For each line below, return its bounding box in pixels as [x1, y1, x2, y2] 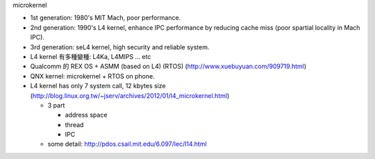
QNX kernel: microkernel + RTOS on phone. [30, 72, 156, 80]
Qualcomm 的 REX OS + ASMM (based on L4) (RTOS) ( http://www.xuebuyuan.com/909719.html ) [30, 62, 307, 71]
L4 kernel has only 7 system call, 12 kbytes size [30, 82, 166, 90]
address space [65, 111, 108, 119]
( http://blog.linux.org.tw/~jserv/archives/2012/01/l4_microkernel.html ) [30, 91, 230, 100]
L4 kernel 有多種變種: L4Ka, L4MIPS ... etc [30, 52, 151, 60]
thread [65, 120, 84, 128]
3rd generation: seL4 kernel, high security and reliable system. [30, 42, 210, 51]
